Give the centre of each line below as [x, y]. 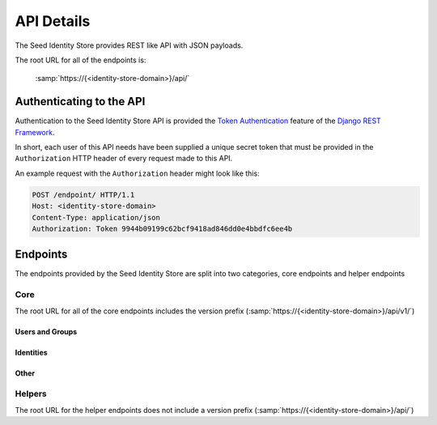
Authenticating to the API [80, 102]
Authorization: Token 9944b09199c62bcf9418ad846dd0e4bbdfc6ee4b [162, 228]
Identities [31, 352]
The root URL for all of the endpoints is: [81, 60]
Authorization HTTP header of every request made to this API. [124, 159]
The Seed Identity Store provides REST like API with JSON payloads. [129, 45]
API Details [53, 21]
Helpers [31, 394]
